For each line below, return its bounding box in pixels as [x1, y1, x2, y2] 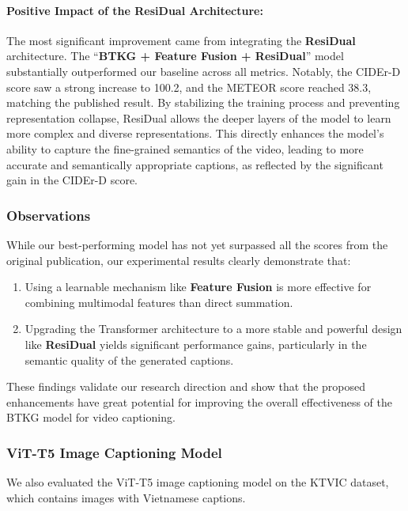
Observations [6, 205, 91, 225]
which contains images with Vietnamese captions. [6, 489, 246, 505]
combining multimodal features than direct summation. [25, 293, 293, 310]
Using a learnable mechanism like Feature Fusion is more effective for [25, 278, 372, 295]
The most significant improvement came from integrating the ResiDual [6, 32, 356, 48]
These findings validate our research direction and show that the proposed [6, 378, 366, 395]
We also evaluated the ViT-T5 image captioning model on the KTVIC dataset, [6, 474, 389, 490]
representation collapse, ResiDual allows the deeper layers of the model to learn [6, 109, 391, 126]
